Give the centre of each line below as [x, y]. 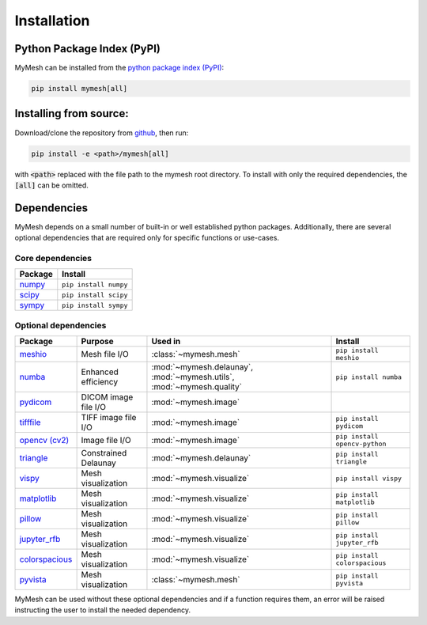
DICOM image [107, 397]
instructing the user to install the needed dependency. [103, 610]
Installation [52, 21]
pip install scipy [95, 295]
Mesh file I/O [105, 354]
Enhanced [100, 372]
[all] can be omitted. [51, 185]
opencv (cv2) [44, 441]
